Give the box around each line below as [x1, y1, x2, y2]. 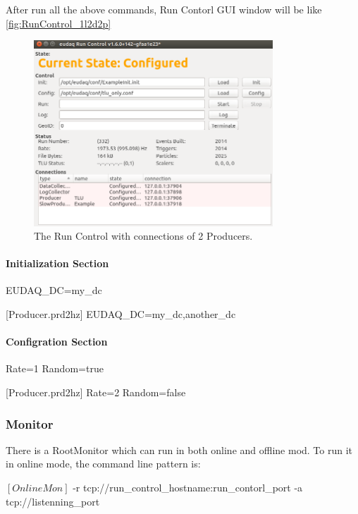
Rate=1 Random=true [6, 361, 104, 376]
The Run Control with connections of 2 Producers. [34, 228, 253, 243]
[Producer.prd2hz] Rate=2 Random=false [6, 385, 186, 400]
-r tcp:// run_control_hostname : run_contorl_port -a [73, 480, 303, 495]
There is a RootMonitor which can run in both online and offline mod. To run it [6, 442, 353, 457]
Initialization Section [6, 256, 109, 271]
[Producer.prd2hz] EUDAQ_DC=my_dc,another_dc [6, 307, 236, 322]
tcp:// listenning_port [6, 494, 100, 508]
